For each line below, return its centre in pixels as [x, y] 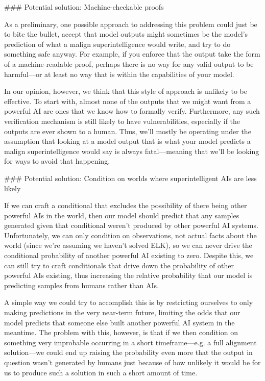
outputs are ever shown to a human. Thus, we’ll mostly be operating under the [128, 131]
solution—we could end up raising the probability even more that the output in [128, 352]
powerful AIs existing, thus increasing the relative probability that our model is [128, 275]
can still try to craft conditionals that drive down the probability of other [119, 265]
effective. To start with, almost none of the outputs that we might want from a [128, 101]
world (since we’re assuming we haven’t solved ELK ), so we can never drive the [128, 245]
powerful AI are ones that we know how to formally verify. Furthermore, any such [132, 111]
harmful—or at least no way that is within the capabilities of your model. [119, 74]
